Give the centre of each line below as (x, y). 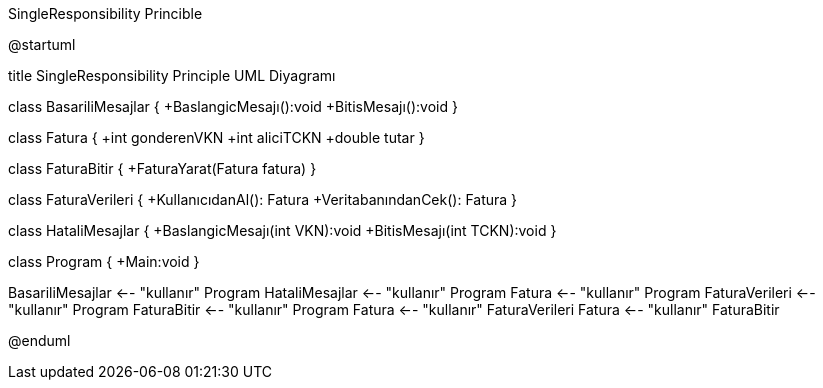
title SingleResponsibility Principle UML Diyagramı (172, 75)
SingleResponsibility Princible (105, 13)
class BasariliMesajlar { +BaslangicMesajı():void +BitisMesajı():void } (233, 106)
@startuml (42, 44)
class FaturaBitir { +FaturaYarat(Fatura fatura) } (162, 168)
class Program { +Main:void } (104, 261)
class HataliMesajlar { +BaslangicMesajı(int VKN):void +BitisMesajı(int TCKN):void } (282, 230)
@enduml (39, 340)
